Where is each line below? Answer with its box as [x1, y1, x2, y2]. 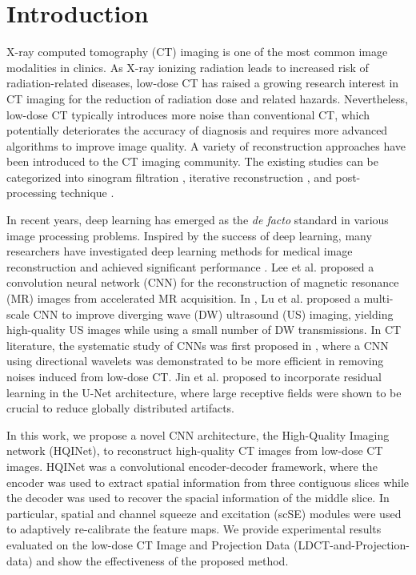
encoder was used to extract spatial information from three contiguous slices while [6, 473, 410, 490]
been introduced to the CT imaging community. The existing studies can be [6, 153, 378, 170]
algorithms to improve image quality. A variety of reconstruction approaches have [6, 137, 406, 154]
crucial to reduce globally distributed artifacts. [6, 400, 235, 416]
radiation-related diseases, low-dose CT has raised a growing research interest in [6, 74, 399, 91]
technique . [60, 184, 114, 201]
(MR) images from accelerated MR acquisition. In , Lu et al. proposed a [6, 290, 360, 307]
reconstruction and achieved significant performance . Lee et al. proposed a [6, 258, 374, 275]
